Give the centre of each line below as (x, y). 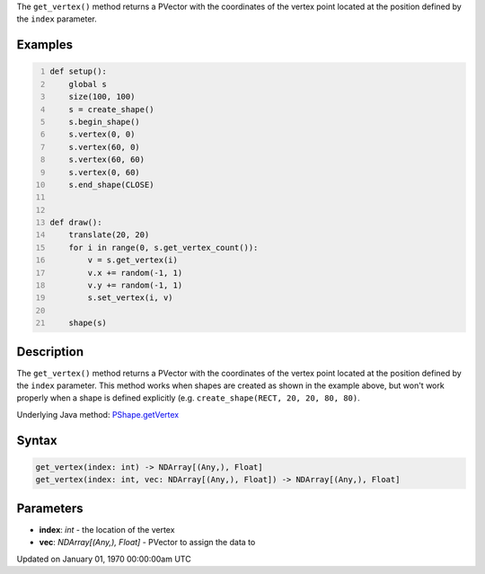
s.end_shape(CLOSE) (111, 185)
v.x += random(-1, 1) (135, 273)
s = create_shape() (111, 109)
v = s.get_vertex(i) (133, 260)
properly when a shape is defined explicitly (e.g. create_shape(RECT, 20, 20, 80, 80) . (188, 398)
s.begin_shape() (105, 122)
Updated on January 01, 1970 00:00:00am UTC (104, 559)
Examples (45, 45)
